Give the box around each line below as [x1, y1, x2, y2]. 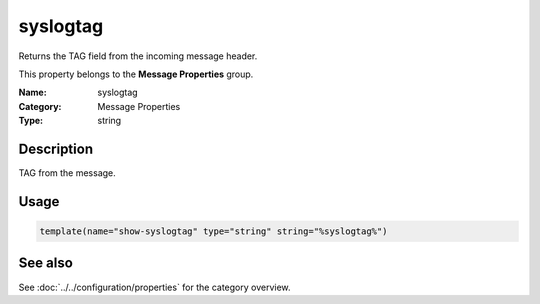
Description [18, 140, 94, 157]
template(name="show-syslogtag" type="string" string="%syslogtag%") [39, 226, 388, 237]
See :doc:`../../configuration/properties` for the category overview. [18, 281, 291, 293]
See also [18, 255, 74, 272]
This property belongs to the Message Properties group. [18, 68, 254, 80]
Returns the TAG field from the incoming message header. [18, 50, 258, 62]
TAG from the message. [18, 167, 117, 179]
